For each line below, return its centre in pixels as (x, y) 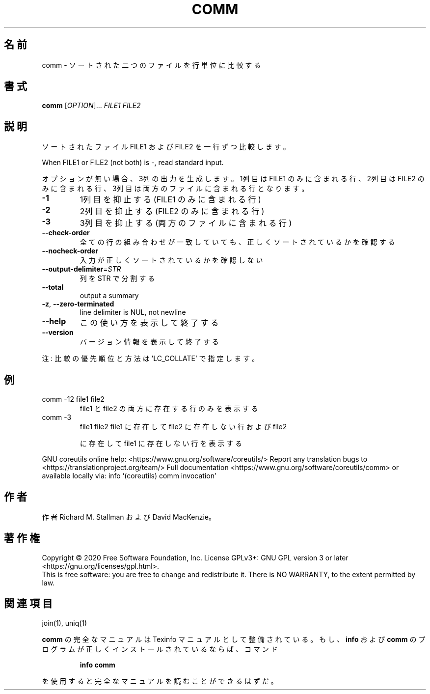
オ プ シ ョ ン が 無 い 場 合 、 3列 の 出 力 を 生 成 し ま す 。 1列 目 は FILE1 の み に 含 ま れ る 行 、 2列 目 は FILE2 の (233, 179)
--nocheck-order (70, 251)
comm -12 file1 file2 (73, 399)
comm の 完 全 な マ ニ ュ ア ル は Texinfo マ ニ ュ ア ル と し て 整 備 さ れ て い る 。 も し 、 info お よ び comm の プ (234, 639)
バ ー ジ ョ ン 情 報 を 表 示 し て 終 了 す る (149, 342)
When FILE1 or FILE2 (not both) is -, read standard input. (133, 163)
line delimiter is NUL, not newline (133, 312)
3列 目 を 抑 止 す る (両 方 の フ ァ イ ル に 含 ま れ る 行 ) (186, 223)
